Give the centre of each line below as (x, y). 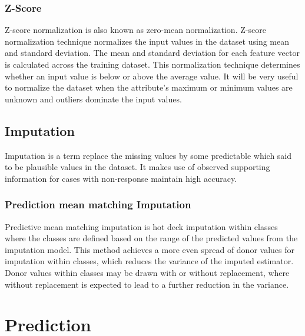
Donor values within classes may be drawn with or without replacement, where (147, 272)
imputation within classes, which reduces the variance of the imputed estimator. (149, 261)
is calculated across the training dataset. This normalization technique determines (152, 64)
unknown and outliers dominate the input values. (93, 99)
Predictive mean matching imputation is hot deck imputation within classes (141, 226)
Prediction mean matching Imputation (98, 204)
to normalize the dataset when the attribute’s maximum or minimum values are (149, 87)
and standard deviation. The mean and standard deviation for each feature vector (152, 53)
